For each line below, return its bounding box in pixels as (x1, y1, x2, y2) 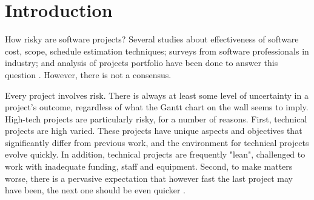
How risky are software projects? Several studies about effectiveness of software (5, 33, 299, 45)
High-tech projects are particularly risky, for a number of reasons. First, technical (5, 112, 307, 125)
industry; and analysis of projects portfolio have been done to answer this (5, 56, 278, 69)
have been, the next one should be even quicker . (5, 184, 186, 196)
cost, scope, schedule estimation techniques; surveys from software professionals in (5, 44, 309, 57)
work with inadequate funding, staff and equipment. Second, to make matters (5, 160, 293, 173)
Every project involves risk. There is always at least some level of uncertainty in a (5, 88, 309, 101)
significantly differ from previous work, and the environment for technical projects (5, 136, 309, 148)
